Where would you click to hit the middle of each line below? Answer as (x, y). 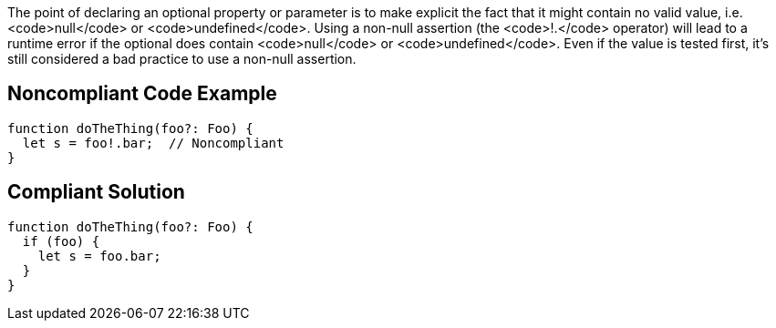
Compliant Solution (96, 192)
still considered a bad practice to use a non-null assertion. (182, 59)
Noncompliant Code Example (142, 94)
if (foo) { (61, 241)
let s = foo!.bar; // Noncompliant (153, 143)
